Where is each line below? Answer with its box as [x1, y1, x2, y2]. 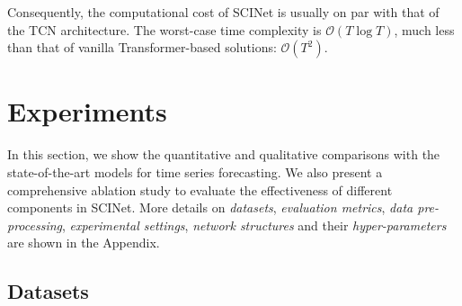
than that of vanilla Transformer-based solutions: [7, 38, 277, 57]
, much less [394, 20, 455, 39]
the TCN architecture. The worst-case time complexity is [7, 20, 322, 39]
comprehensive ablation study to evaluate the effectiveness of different [7, 180, 393, 199]
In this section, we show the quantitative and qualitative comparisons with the [7, 145, 440, 164]
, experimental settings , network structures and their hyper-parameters [62, 215, 447, 234]
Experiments [7, 93, 167, 130]
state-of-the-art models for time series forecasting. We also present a [7, 162, 383, 181]
